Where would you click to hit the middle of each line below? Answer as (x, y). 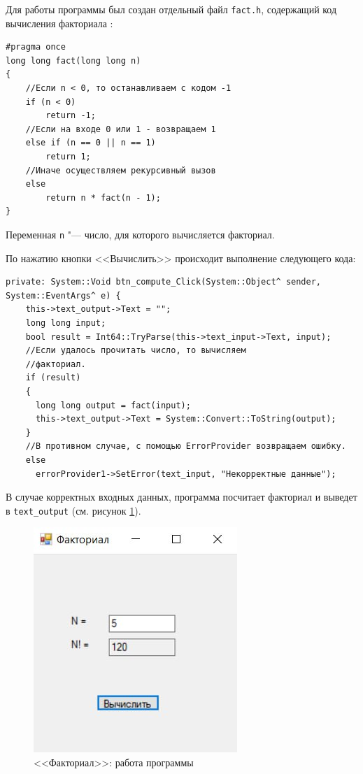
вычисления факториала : (59, 23)
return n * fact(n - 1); (103, 198)
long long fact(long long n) (73, 60)
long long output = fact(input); (113, 405)
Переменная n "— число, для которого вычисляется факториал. (140, 234)
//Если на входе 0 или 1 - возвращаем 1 (121, 129)
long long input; (66, 323)
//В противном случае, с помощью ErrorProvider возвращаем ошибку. (186, 446)
